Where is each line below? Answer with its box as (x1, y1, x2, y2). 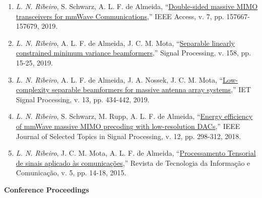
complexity (16, 84, 50, 95)
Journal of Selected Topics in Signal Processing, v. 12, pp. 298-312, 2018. (16, 130, 241, 141)
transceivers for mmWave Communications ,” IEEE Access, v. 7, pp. (16, 11, 224, 21)
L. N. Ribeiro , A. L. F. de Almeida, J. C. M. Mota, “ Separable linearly (16, 37, 235, 48)
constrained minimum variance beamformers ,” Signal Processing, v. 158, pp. (16, 47, 251, 58)
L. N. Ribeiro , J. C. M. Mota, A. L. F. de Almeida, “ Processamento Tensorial (16, 148, 256, 158)
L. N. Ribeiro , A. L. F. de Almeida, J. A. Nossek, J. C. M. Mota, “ (16, 74, 223, 85)
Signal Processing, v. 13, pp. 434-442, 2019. (16, 94, 150, 104)
